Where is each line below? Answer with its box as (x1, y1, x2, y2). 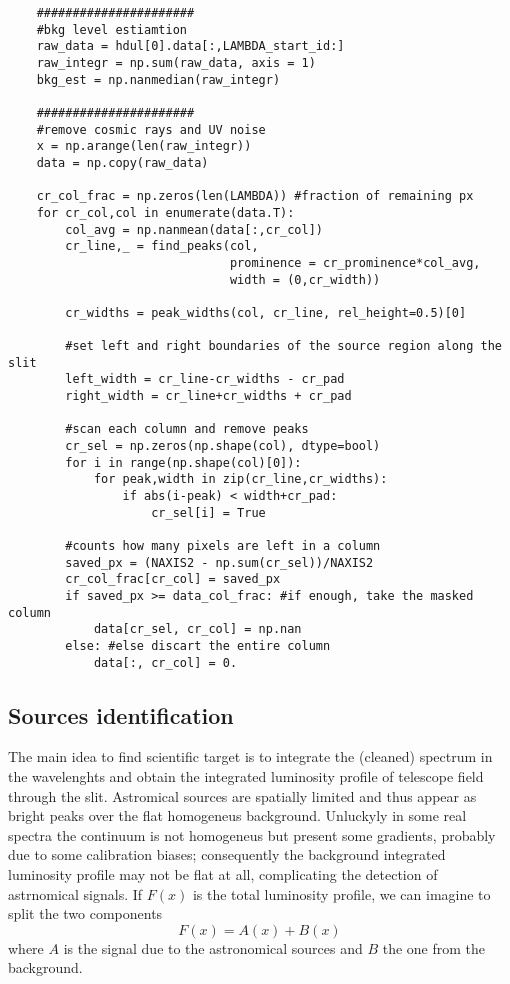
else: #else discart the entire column (65, 638, 331, 653)
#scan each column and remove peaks (65, 422, 309, 437)
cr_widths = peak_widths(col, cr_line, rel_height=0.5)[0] (65, 305, 467, 320)
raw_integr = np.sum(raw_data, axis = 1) (36, 55, 316, 70)
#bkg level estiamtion (36, 22, 187, 37)
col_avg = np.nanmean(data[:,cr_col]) (65, 222, 323, 237)
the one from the (382, 937, 486, 958)
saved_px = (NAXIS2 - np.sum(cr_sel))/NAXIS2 (65, 555, 374, 570)
